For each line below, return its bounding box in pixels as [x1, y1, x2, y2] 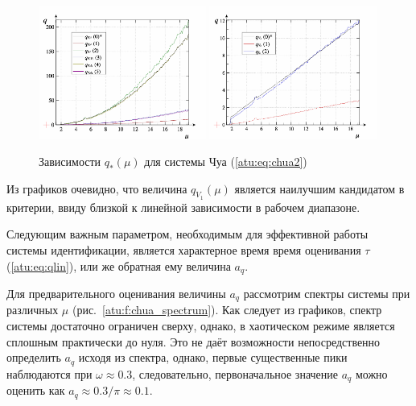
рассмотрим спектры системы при [243, 285, 410, 301]
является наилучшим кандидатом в [234, 180, 405, 197]
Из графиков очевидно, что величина [6, 180, 187, 197]
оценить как [6, 382, 65, 399]
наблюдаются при [6, 365, 93, 382]
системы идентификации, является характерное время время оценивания [6, 241, 361, 258]
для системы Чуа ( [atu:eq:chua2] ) [144, 152, 307, 169]
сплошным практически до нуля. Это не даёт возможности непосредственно [6, 333, 381, 350]
